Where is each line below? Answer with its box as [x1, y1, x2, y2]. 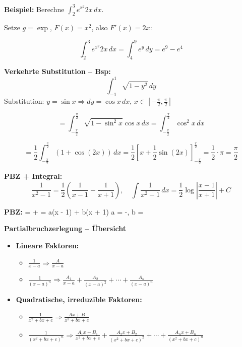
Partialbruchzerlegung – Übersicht [4, 223, 127, 234]
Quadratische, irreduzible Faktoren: [16, 294, 142, 305]
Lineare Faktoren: [16, 240, 79, 250]
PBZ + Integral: [4, 171, 63, 181]
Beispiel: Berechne [4, 4, 65, 14]
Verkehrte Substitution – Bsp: [4, 66, 111, 77]
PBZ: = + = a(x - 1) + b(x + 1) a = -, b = [4, 206, 144, 217]
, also [91, 22, 108, 33]
